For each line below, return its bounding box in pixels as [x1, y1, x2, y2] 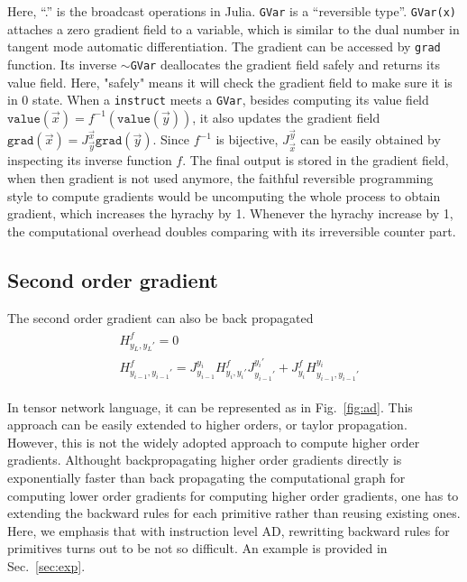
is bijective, [215, 130, 279, 149]
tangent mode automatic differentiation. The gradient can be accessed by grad [7, 37, 441, 56]
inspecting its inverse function [7, 151, 172, 170]
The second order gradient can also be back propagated [7, 308, 314, 327]
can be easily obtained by [300, 130, 441, 149]
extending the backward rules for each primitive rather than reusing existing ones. [7, 503, 461, 522]
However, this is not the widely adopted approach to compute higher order [7, 432, 420, 451]
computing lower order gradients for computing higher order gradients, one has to [7, 485, 459, 504]
